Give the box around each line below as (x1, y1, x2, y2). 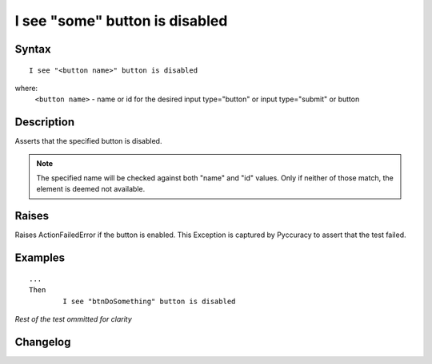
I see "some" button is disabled (14, 12, 228, 30)
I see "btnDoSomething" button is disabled (62, 296, 236, 306)
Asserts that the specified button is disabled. (14, 136, 162, 146)
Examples (14, 251, 66, 265)
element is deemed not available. (36, 184, 146, 194)
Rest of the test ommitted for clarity (14, 314, 132, 323)
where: (14, 83, 38, 93)
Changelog (14, 335, 71, 349)
